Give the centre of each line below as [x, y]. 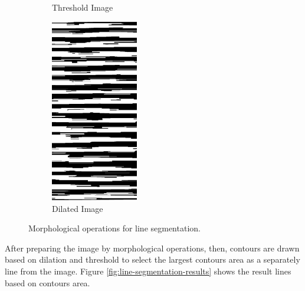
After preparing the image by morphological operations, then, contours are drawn [152, 248]
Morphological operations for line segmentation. [114, 228]
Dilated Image [78, 208]
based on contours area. [47, 282]
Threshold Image [83, 7]
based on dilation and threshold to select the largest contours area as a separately [152, 259]
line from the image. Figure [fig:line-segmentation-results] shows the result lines [148, 271]
